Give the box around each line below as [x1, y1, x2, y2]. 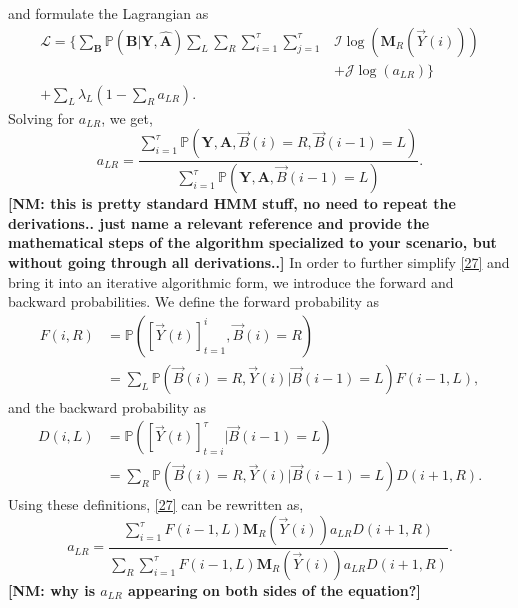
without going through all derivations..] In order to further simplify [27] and [8, 251, 510, 272]
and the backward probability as [8, 396, 207, 417]
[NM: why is [8, 579, 95, 600]
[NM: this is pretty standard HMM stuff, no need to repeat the [8, 193, 456, 214]
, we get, [101, 107, 153, 128]
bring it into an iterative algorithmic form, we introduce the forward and [8, 271, 454, 292]
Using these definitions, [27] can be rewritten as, [8, 494, 304, 515]
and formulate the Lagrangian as [8, 3, 209, 23]
